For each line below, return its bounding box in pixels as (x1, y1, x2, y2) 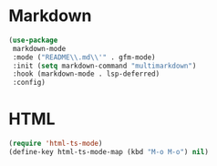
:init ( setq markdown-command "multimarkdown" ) (12, 61, 197, 70)
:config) (12, 78, 46, 88)
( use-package (8, 36, 58, 45)
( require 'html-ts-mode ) (8, 139, 103, 149)
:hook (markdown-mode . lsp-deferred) (12, 69, 160, 78)
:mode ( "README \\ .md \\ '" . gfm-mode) (12, 52, 156, 62)
